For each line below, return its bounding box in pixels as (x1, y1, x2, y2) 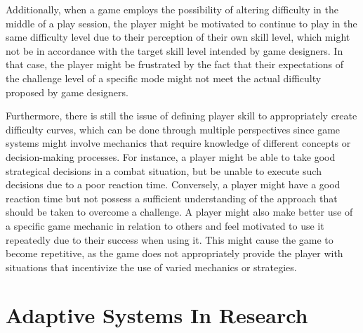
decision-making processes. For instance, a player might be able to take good (6, 149, 336, 164)
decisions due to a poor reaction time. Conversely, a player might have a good (6, 177, 341, 192)
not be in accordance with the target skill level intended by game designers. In (6, 43, 343, 58)
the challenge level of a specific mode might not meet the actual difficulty (6, 70, 322, 85)
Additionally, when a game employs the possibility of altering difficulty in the (6, 2, 338, 16)
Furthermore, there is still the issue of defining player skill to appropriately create (6, 108, 357, 123)
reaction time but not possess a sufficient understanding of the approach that (6, 190, 338, 205)
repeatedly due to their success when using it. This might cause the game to (6, 232, 334, 247)
